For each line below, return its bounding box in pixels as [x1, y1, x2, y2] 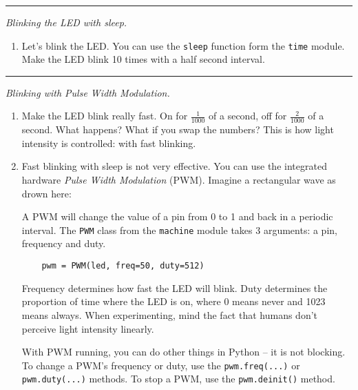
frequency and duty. [21, 236, 106, 251]
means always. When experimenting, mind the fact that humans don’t [21, 307, 318, 322]
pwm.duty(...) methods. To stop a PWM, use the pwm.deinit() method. [21, 371, 335, 386]
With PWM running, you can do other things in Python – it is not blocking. [21, 344, 346, 359]
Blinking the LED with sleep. [6, 15, 127, 29]
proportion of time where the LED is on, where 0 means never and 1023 [21, 294, 326, 309]
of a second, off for [209, 108, 287, 123]
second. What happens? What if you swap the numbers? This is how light [21, 122, 334, 137]
